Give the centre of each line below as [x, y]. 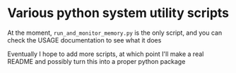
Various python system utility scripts [118, 13]
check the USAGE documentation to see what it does [84, 40]
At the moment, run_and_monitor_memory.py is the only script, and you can [115, 33]
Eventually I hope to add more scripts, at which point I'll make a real [106, 54]
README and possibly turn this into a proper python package [96, 61]
